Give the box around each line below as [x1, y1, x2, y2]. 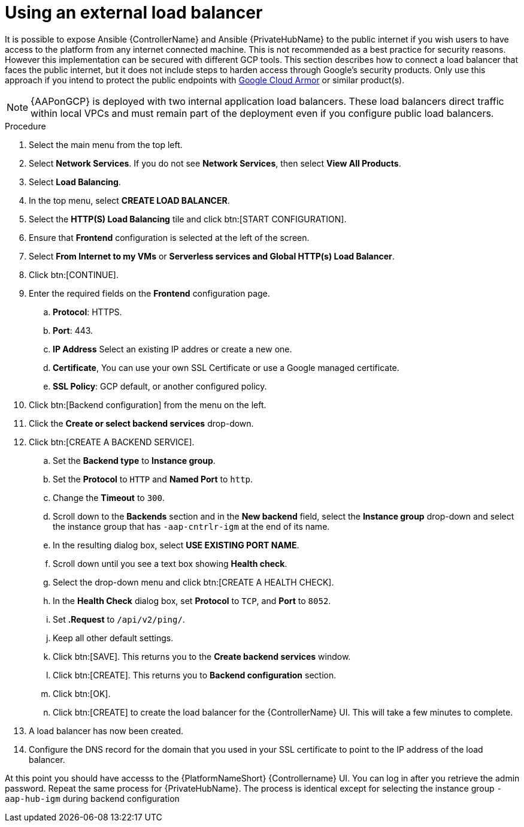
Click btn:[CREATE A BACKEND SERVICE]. [29, 436, 195, 447]
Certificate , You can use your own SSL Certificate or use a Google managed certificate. [53, 362, 399, 373]
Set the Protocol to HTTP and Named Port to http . [53, 473, 253, 484]
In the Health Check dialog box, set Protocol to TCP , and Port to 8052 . [53, 595, 331, 606]
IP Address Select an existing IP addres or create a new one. [53, 343, 292, 354]
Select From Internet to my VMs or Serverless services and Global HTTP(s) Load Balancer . [29, 250, 395, 261]
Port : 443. [53, 325, 93, 336]
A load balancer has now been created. [29, 725, 184, 736]
